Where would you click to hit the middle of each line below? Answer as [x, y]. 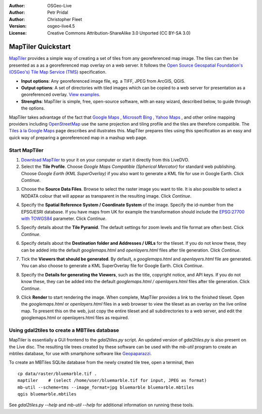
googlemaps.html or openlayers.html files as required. [75, 318]
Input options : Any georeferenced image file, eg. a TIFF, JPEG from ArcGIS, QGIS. [103, 81]
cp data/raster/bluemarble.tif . [57, 374]
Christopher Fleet [65, 19]
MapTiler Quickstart [40, 47]
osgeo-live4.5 [61, 26]
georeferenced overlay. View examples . [61, 94]
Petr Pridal [58, 13]
